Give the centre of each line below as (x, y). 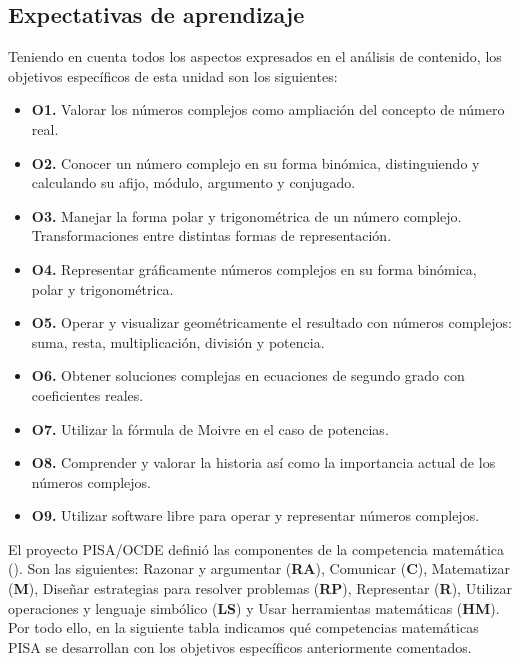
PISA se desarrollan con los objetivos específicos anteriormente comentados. (240, 646)
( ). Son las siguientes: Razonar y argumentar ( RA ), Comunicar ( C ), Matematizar (259, 568)
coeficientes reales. (87, 394)
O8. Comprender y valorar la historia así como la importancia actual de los (263, 462)
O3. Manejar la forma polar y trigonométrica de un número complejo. (246, 215)
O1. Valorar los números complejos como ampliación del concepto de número (268, 109)
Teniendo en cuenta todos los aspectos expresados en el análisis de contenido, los (255, 56)
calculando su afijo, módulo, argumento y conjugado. (193, 182)
